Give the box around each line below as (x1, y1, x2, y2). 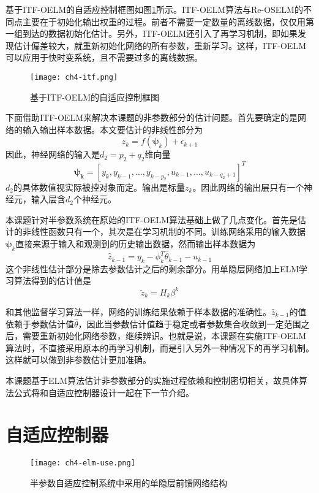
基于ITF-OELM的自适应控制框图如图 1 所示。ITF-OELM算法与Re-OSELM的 (6, 3, 303, 15)
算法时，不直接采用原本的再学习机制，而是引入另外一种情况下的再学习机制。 (6, 341, 314, 354)
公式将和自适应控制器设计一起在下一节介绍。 (13, 386, 194, 399)
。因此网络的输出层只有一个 (192, 180, 304, 193)
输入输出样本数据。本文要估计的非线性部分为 (22, 123, 203, 136)
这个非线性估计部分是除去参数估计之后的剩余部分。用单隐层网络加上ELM (6, 262, 299, 275)
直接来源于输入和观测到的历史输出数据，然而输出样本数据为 (15, 237, 256, 250)
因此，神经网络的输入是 (6, 148, 100, 161)
